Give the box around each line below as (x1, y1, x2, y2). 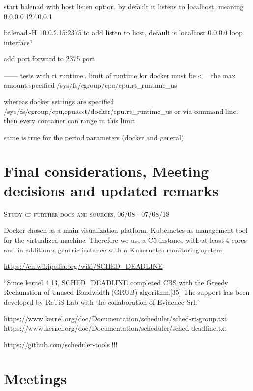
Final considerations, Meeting (4, 161, 209, 181)
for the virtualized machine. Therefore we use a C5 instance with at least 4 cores (4, 235, 247, 245)
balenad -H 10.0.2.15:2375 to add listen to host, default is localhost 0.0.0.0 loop (4, 28, 243, 38)
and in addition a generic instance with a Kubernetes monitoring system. (4, 244, 224, 254)
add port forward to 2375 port (4, 54, 95, 64)
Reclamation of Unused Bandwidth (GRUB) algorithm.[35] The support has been (4, 287, 250, 297)
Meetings (4, 368, 67, 388)
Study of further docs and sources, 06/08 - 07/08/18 (4, 208, 169, 219)
